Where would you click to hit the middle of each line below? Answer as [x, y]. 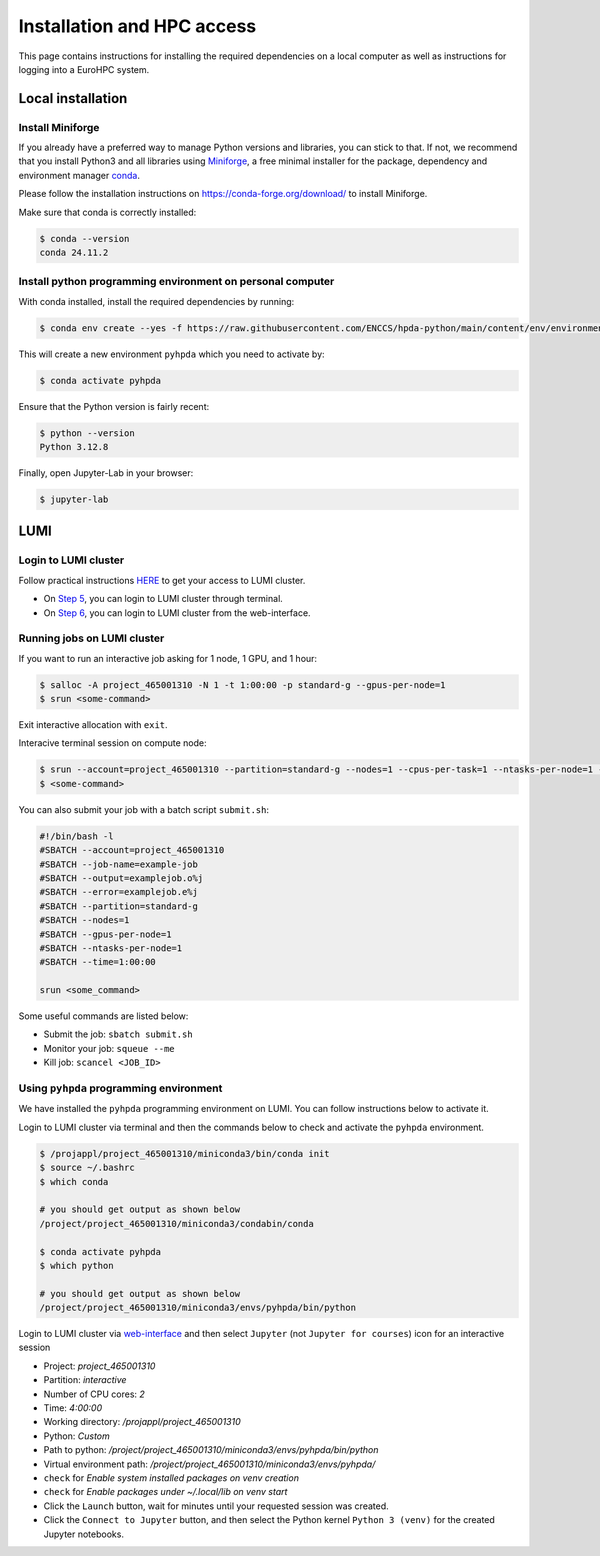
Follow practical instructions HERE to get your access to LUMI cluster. [162, 580]
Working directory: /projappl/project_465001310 [142, 1422]
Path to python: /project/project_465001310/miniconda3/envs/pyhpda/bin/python [211, 1450]
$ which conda [74, 1181]
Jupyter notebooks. [84, 1534]
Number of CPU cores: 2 [94, 1394]
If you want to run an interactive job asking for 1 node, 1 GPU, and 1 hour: [168, 658]
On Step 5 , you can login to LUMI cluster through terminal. [163, 599]
